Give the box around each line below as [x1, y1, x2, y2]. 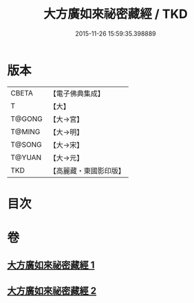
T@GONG [10, 114, 43, 124]
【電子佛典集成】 [49, 89, 105, 98]
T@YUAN [10, 153, 42, 162]
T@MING [10, 126, 41, 136]
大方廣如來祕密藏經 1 [7, 259, 95, 271]
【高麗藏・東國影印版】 [49, 166, 125, 175]
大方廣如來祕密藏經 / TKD [43, 6, 188, 22]
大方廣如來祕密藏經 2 [7, 284, 97, 296]
